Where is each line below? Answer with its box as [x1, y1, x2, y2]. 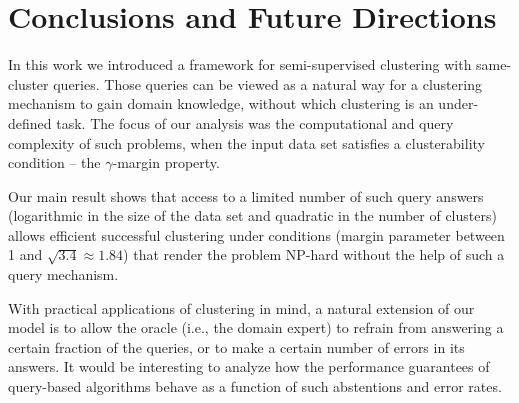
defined [8, 112, 52, 133]
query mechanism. [8, 264, 119, 285]
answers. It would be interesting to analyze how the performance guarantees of [8, 356, 490, 377]
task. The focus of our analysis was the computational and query [56, 112, 454, 133]
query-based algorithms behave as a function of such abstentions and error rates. [8, 376, 502, 397]
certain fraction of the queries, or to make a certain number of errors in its [8, 336, 465, 357]
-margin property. [112, 152, 220, 173]
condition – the [8, 152, 101, 173]
